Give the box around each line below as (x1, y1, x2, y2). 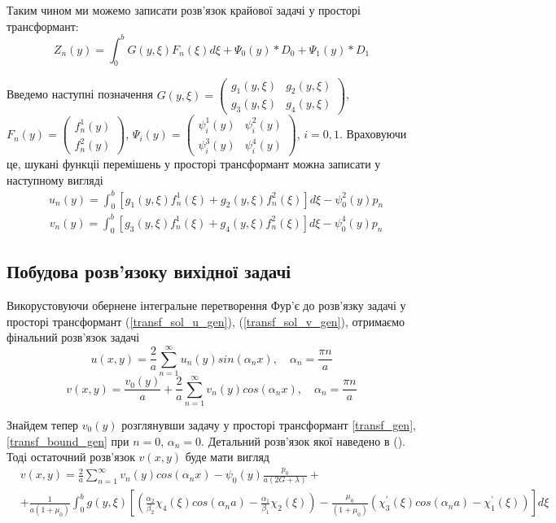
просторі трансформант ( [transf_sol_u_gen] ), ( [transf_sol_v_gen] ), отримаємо (7, 312, 405, 329)
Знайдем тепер (7, 416, 79, 433)
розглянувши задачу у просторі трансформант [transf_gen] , (121, 416, 416, 433)
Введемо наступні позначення (7, 85, 153, 102)
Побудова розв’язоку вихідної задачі (7, 259, 291, 284)
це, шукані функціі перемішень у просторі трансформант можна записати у (7, 155, 381, 172)
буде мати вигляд (185, 448, 269, 465)
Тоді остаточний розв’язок (7, 448, 135, 465)
